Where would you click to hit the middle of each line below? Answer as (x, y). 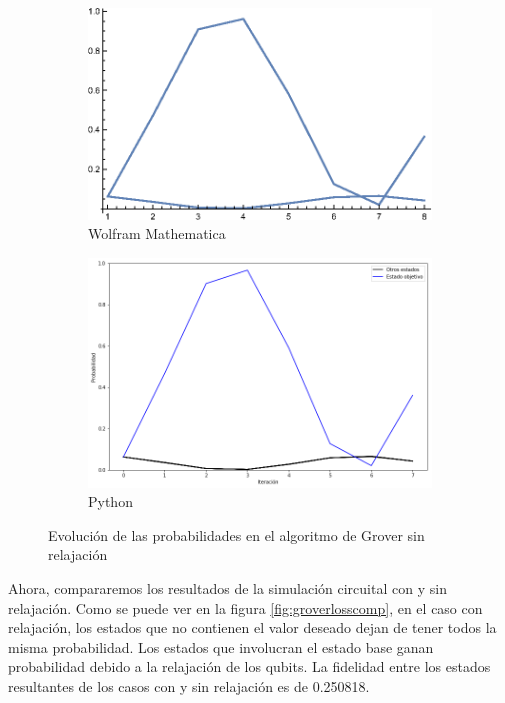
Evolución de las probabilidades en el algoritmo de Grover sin (236, 534)
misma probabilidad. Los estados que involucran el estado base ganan (221, 646)
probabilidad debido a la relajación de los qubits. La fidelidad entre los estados (249, 666)
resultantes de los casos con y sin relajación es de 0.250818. (189, 686)
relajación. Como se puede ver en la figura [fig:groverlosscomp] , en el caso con (245, 607)
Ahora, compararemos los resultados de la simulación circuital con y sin (227, 588)
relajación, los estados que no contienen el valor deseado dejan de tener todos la (252, 627)
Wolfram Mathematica (157, 233)
